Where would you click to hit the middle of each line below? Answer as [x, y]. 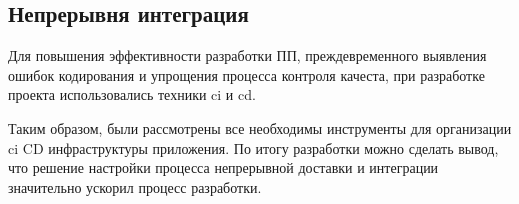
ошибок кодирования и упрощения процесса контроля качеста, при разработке [246, 74]
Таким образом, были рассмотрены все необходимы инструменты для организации [260, 127]
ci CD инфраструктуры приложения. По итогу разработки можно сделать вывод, [253, 147]
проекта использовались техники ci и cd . [132, 94]
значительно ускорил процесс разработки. [135, 186]
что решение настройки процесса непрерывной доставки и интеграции [223, 167]
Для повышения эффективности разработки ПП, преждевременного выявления [247, 55]
